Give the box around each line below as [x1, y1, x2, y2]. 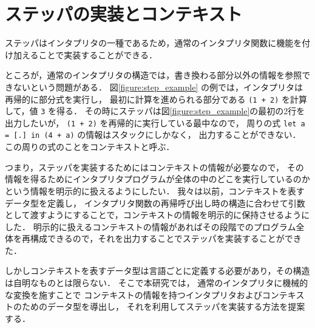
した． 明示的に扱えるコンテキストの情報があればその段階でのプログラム [5, 220, 296, 233]
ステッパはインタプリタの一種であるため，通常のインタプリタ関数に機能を [5, 36, 302, 49]
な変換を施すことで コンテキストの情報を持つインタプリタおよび [5, 288, 262, 301]
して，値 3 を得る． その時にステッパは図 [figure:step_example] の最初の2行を [5, 104, 305, 117]
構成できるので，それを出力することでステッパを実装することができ [30, 232, 302, 245]
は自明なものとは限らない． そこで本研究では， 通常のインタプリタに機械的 [5, 276, 308, 289]
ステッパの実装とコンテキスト [5, 1, 243, 26]
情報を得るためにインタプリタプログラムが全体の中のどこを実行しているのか [5, 173, 310, 185]
